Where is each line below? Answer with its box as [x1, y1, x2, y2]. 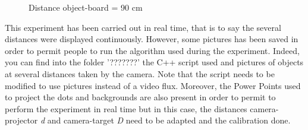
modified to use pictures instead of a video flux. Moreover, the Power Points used [5, 79, 301, 91]
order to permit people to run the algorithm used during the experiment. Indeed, [5, 44, 300, 56]
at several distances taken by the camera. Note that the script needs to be [5, 67, 275, 80]
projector [5, 114, 38, 126]
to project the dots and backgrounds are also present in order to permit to [5, 91, 276, 103]
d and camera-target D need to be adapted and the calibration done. [40, 114, 291, 126]
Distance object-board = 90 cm [29, 1, 143, 13]
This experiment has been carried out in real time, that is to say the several [5, 21, 281, 33]
